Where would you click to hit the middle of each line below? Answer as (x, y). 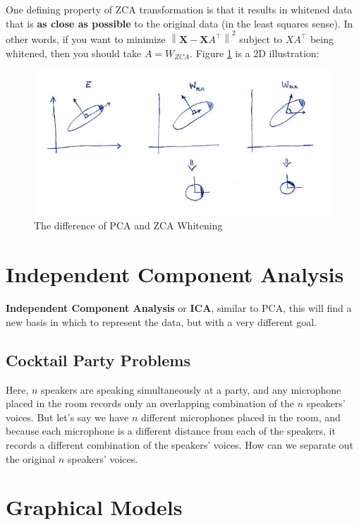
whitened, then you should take (74, 53)
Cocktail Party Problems (98, 360)
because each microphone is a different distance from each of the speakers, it (171, 431)
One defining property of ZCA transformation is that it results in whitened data (179, 9)
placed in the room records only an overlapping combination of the (150, 403)
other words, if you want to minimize (86, 39)
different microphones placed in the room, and (241, 417)
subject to (261, 39)
